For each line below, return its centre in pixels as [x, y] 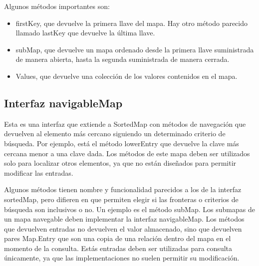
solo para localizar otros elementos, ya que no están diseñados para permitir [120, 163]
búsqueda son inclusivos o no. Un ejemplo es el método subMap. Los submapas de [129, 209]
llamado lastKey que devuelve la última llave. [85, 33]
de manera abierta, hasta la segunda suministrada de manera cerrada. [123, 59]
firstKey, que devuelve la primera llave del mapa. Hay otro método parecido [132, 23]
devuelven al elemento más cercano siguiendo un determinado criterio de [115, 133]
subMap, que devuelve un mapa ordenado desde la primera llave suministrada [135, 49]
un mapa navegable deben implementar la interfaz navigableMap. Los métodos [124, 219]
